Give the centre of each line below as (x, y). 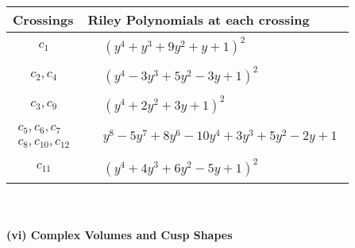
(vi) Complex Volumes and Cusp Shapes (120, 235)
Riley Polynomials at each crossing (199, 19)
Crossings (43, 19)
